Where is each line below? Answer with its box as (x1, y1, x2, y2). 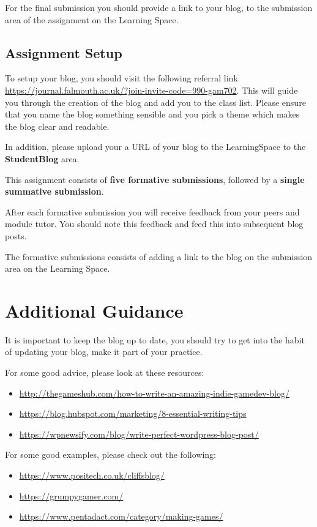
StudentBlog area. (5, 152, 80, 165)
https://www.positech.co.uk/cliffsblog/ (19, 468, 165, 481)
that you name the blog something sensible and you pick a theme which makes (5, 108, 300, 121)
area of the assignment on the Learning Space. (5, 13, 179, 26)
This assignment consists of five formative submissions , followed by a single (5, 173, 305, 185)
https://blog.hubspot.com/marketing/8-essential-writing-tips (19, 407, 247, 420)
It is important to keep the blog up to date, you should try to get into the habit (5, 333, 305, 346)
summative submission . (5, 185, 104, 198)
